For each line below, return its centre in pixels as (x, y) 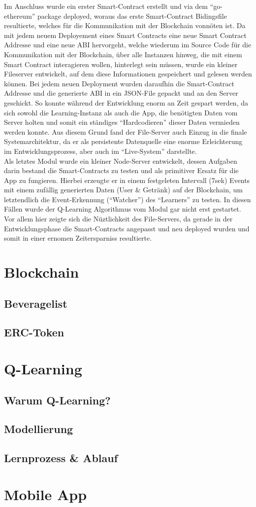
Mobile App (46, 494)
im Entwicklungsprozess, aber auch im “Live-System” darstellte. (100, 151)
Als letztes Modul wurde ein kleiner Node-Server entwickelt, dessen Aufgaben (121, 161)
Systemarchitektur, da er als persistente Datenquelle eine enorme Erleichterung (123, 141)
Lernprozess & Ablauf (61, 458)
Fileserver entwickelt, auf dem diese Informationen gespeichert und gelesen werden (128, 74)
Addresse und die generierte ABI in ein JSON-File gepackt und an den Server (121, 93)
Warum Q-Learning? (57, 400)
